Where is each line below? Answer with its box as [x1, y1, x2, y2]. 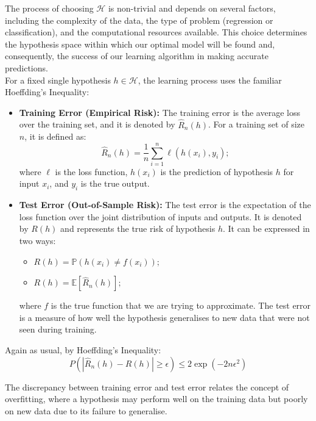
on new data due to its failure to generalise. [5, 404, 167, 417]
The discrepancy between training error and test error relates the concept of [5, 380, 289, 393]
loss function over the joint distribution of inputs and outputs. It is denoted [19, 210, 302, 223]
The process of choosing [5, 2, 94, 14]
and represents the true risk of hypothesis [60, 222, 216, 235]
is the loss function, [55, 165, 128, 178]
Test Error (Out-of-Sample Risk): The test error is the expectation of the [19, 198, 311, 211]
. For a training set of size [208, 118, 304, 131]
